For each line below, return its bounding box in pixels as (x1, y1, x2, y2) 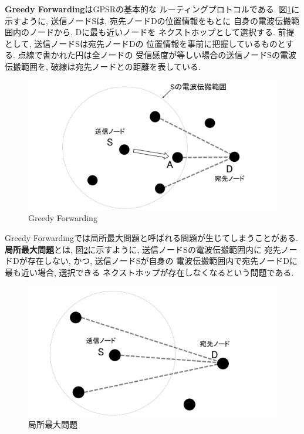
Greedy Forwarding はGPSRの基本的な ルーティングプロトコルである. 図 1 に (5, 3, 300, 15)
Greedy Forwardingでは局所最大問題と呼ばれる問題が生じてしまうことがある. (5, 232, 298, 244)
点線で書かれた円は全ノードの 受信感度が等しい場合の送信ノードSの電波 (18, 49, 296, 61)
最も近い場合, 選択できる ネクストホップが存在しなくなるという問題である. (5, 266, 294, 278)
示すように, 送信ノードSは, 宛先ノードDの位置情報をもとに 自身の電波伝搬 (5, 14, 291, 26)
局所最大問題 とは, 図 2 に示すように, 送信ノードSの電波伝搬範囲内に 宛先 (5, 243, 281, 255)
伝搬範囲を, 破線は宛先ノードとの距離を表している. (5, 60, 201, 72)
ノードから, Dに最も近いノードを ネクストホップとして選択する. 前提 (29, 26, 295, 38)
